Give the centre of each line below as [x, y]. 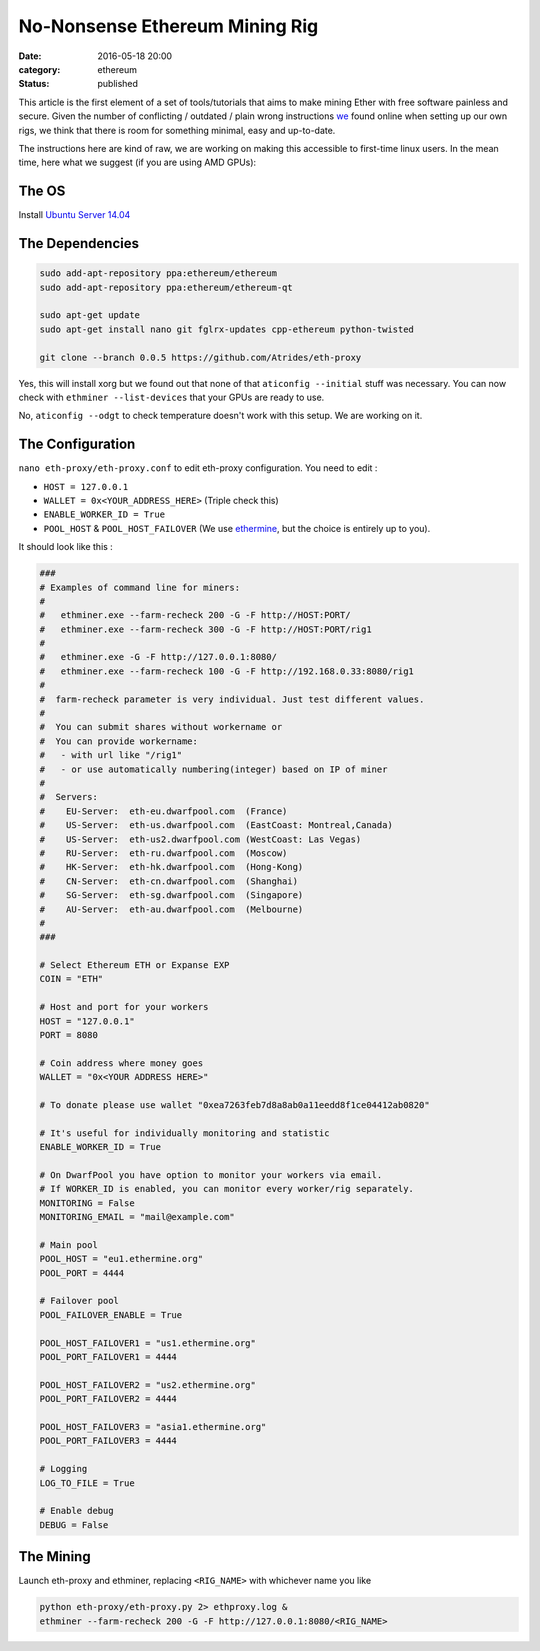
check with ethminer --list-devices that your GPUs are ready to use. [171, 397]
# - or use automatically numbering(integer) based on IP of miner [213, 769]
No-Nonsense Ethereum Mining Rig [168, 26]
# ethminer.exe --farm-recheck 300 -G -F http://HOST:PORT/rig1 [205, 629]
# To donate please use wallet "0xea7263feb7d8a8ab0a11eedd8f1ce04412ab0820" [234, 1104]
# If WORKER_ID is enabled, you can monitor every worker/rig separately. [227, 1189]
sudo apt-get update [89, 315]
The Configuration [77, 444]
